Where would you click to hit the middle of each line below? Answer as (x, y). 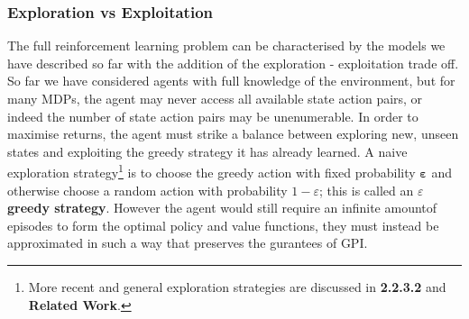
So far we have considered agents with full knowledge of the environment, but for (231, 81)
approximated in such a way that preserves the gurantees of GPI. (188, 243)
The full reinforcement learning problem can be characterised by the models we (226, 46)
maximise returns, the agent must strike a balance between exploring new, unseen (233, 134)
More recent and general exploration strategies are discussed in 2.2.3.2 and (237, 287)
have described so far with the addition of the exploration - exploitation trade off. (233, 63)
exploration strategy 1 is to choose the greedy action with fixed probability (212, 171)
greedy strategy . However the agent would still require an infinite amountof (222, 208)
